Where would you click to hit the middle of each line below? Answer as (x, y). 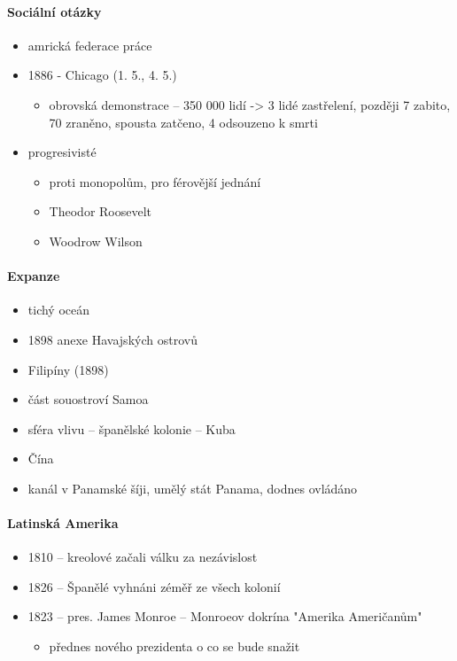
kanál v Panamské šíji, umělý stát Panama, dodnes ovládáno (193, 488)
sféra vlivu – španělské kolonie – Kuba (132, 428)
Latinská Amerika (63, 523)
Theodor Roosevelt (101, 211)
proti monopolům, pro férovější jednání (155, 181)
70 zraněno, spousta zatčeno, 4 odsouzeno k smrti (183, 122)
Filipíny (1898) (68, 369)
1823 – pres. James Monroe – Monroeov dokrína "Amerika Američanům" (225, 616)
